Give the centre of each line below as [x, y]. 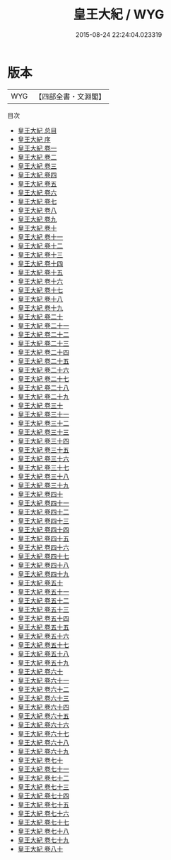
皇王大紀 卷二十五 [43, 361]
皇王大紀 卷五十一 [43, 591]
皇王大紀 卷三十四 [43, 441]
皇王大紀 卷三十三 [43, 432]
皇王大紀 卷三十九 [43, 485]
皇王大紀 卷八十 [40, 849]
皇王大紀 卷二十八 [43, 387]
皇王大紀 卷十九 [40, 308]
